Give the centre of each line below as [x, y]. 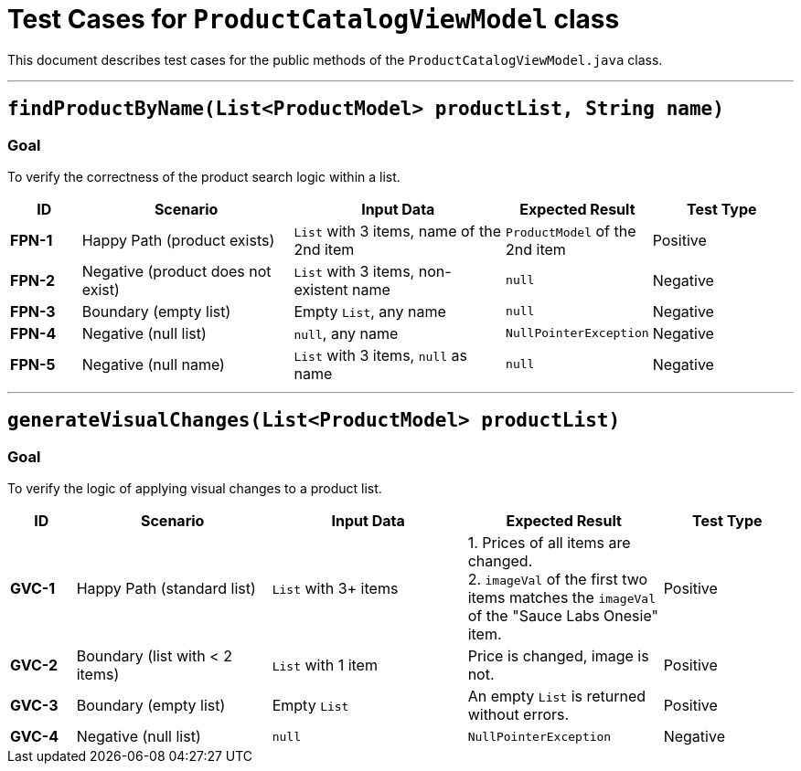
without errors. [518, 715]
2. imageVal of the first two [558, 580]
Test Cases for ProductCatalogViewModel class [314, 19]
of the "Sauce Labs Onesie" [563, 616]
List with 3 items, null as [380, 355]
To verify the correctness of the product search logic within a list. [204, 176]
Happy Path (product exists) [178, 240]
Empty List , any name [370, 311]
